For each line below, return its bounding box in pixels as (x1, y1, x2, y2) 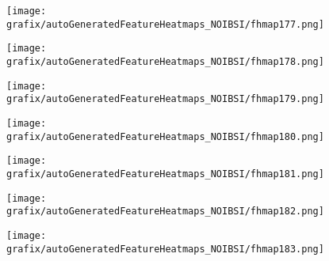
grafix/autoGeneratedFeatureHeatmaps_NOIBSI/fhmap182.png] (6, 206, 324, 217)
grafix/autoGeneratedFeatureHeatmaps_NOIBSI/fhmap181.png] (6, 168, 324, 180)
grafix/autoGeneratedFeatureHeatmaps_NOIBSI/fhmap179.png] (6, 93, 324, 105)
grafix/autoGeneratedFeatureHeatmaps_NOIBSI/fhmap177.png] (6, 18, 324, 30)
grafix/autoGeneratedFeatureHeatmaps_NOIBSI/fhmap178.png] (6, 55, 324, 67)
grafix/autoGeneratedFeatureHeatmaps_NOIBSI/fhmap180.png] (6, 130, 324, 142)
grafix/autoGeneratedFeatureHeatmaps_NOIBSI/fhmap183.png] (6, 243, 324, 255)
